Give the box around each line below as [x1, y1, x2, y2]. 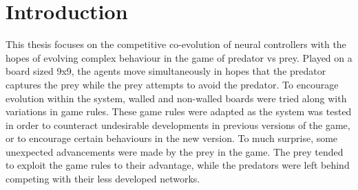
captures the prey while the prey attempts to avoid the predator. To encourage [6, 77, 339, 91]
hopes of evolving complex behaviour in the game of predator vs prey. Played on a [6, 50, 352, 64]
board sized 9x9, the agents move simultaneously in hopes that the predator [6, 64, 326, 78]
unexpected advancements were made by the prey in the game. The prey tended [6, 144, 344, 158]
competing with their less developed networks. [6, 171, 200, 186]
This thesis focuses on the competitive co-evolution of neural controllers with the [6, 37, 346, 51]
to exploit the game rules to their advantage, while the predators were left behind [6, 158, 350, 172]
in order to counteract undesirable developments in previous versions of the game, [6, 117, 350, 132]
